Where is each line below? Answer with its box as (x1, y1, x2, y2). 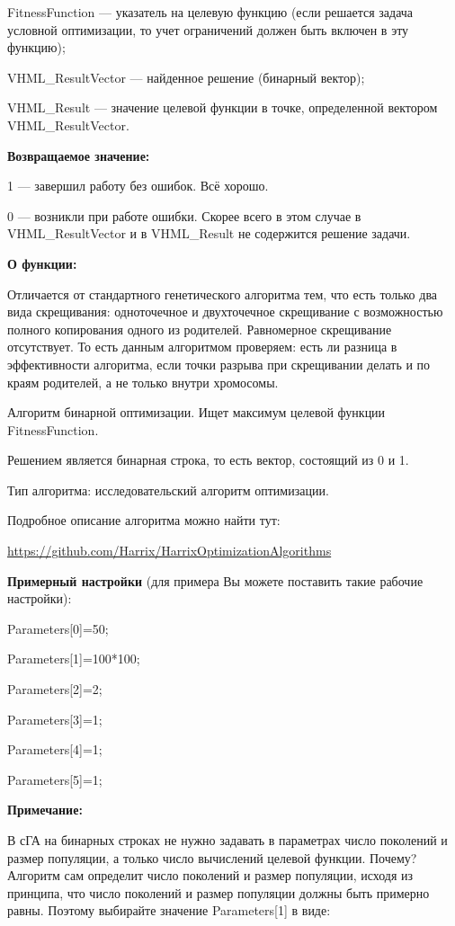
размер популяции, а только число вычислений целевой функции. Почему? (7, 848, 417, 867)
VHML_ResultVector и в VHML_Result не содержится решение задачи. (7, 224, 411, 243)
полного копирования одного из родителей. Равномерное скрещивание (7, 319, 392, 338)
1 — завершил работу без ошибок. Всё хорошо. (7, 176, 269, 195)
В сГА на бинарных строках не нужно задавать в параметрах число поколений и (7, 831, 448, 849)
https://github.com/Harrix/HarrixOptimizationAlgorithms (7, 541, 332, 560)
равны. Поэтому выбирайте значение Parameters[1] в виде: (7, 901, 331, 920)
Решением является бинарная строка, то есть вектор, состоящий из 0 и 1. (7, 450, 409, 469)
